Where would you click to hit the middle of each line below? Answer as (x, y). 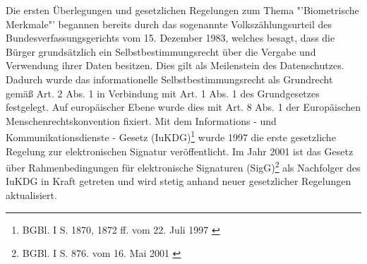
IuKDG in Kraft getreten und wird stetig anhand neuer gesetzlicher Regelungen (179, 181)
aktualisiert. (31, 195)
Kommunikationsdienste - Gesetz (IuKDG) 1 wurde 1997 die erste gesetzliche (171, 136)
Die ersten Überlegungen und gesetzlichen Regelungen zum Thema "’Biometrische (182, 10)
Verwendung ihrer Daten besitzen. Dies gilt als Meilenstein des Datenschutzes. (175, 65)
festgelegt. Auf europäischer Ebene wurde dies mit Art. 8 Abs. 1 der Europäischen (183, 107)
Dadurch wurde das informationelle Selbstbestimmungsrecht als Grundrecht (169, 79)
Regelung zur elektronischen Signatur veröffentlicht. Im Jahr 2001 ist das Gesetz (180, 151)
